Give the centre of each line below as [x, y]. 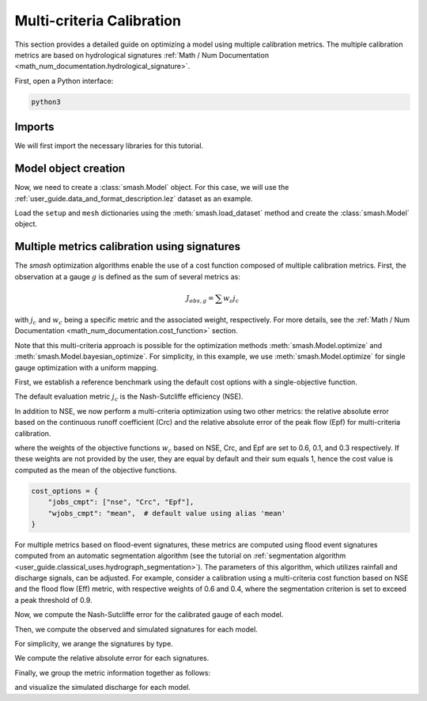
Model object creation [70, 169]
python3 [46, 102]
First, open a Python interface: [64, 81]
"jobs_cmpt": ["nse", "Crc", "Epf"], [121, 502]
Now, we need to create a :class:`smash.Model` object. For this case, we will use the [152, 188]
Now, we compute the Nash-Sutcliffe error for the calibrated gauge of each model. [149, 615]
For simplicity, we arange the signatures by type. [94, 644]
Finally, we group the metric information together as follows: [113, 673]
